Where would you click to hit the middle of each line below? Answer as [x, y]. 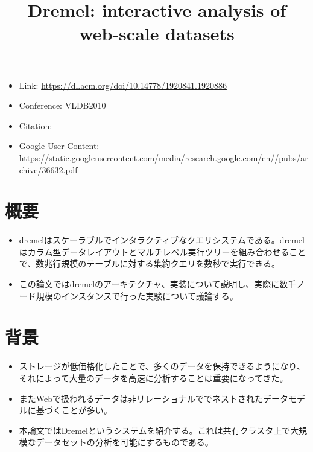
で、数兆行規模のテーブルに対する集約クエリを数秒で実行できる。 [150, 263]
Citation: [36, 125]
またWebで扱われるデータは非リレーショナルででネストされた [141, 398]
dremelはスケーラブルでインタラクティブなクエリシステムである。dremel [162, 240]
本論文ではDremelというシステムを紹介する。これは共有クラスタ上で [155, 430]
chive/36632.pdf [48, 169]
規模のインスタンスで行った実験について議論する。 [137, 295]
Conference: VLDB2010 [62, 105]
